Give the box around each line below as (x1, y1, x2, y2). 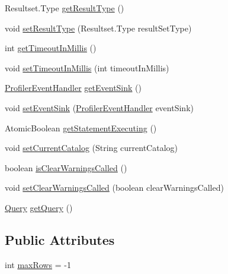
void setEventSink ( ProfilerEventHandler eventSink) (5, 101, 194, 114)
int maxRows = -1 (5, 258, 71, 270)
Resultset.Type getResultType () (5, 2, 124, 14)
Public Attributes (5, 230, 115, 248)
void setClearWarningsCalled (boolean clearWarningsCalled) (5, 181, 224, 194)
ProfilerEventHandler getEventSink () (5, 81, 142, 94)
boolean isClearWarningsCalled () (5, 161, 127, 174)
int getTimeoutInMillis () (5, 42, 97, 54)
